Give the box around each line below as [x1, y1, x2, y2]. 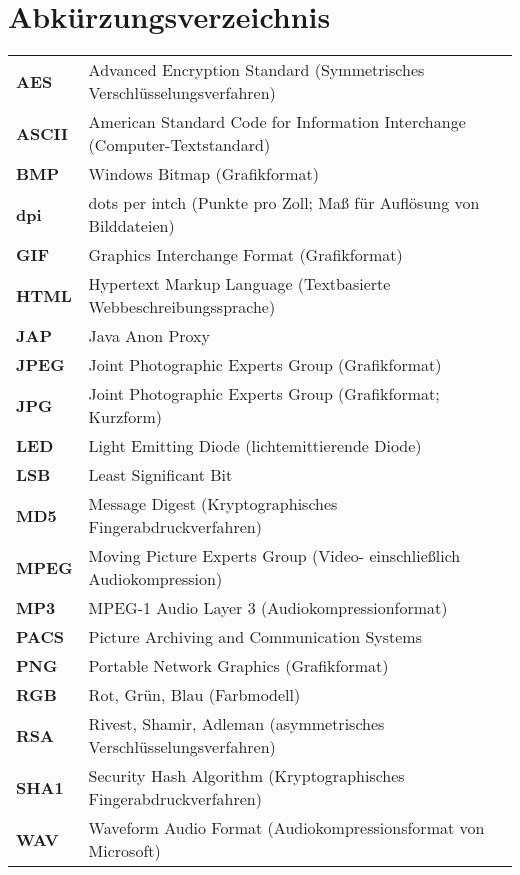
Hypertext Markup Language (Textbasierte [88, 272, 391, 296]
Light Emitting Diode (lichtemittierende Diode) [88, 434, 422, 458]
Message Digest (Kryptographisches [88, 492, 338, 516]
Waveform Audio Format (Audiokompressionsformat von [88, 816, 485, 840]
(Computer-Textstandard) [88, 133, 271, 157]
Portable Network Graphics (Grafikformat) [88, 654, 389, 678]
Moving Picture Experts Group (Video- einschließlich [88, 544, 461, 568]
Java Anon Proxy [88, 324, 211, 348]
